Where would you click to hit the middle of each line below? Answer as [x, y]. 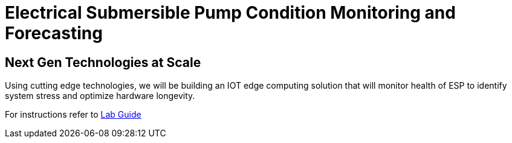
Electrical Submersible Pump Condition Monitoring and [230, 13]
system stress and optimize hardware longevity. [100, 96]
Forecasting [54, 33]
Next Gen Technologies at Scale [103, 62]
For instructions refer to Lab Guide [73, 115]
